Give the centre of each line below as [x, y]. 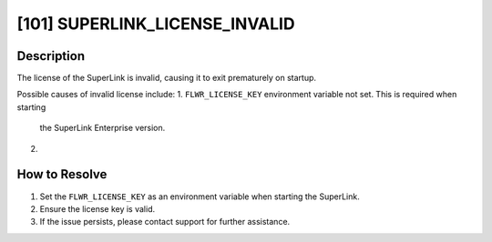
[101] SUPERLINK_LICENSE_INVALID [156, 24]
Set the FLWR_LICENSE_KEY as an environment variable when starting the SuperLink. [200, 197]
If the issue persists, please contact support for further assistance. [165, 222]
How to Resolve [62, 174]
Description [51, 56]
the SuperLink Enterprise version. [102, 128]
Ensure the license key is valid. [97, 208]
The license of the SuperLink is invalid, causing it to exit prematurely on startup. [167, 78]
